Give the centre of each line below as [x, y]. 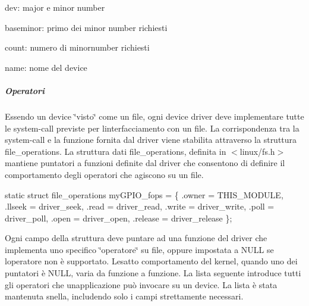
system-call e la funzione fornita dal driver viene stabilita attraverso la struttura [151, 140]
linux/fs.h [257, 151]
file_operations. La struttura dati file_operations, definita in [116, 151]
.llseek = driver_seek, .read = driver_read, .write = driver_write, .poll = [140, 206]
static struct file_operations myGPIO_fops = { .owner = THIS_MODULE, [144, 194]
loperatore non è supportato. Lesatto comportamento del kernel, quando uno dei [151, 261]
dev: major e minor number [55, 7]
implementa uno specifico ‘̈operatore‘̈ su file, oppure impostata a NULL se [139, 249]
